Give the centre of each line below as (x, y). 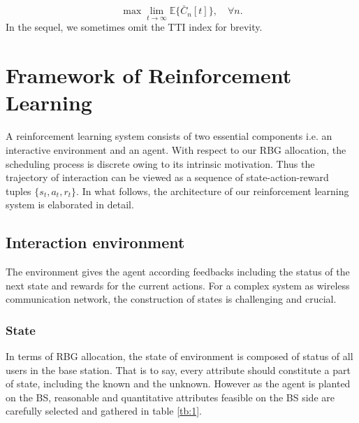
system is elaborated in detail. (70, 205)
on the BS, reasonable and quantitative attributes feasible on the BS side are (170, 397)
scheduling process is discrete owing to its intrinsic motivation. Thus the (160, 163)
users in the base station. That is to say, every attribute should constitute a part (178, 370)
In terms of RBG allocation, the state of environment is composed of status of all (179, 356)
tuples (19, 191)
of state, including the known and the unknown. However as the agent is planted (178, 383)
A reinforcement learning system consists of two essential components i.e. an (169, 136)
